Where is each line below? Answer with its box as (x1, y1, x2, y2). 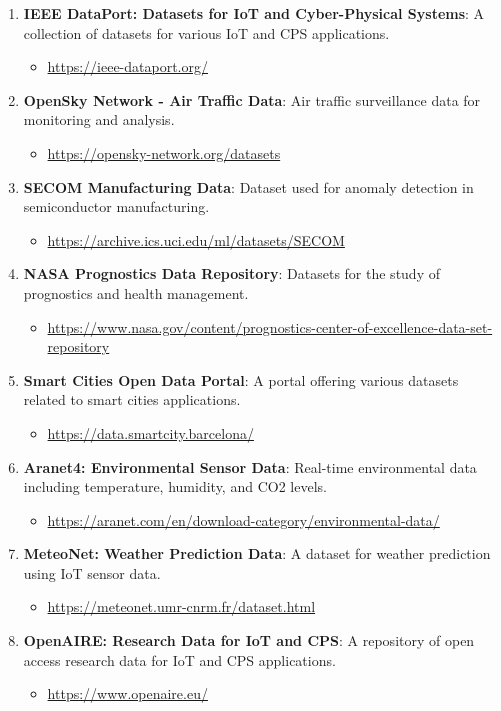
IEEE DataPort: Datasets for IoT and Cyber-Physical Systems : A (23, 3, 485, 23)
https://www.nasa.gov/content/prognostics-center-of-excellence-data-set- (47, 316, 493, 337)
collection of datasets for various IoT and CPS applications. (23, 22, 390, 43)
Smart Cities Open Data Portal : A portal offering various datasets (23, 369, 459, 390)
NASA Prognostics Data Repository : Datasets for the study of (23, 263, 440, 284)
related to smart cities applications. (23, 389, 241, 410)
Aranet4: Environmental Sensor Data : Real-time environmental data (23, 456, 477, 477)
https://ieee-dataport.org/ (47, 56, 208, 77)
